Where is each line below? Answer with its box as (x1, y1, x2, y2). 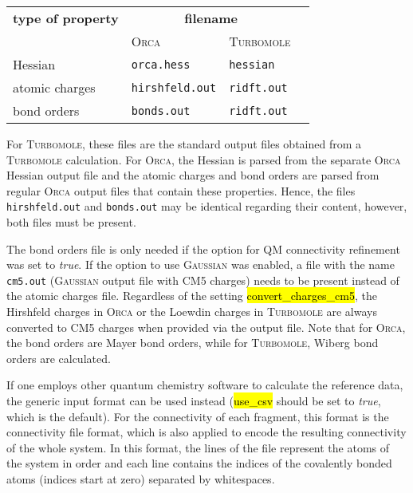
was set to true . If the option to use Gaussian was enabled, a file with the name (6, 256, 395, 273)
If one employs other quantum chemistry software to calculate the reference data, (6, 377, 403, 393)
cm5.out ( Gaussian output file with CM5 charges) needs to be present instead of (6, 271, 399, 288)
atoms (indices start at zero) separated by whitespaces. (6, 471, 275, 487)
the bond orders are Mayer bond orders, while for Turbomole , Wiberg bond (6, 334, 379, 351)
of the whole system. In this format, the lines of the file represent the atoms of (6, 439, 390, 456)
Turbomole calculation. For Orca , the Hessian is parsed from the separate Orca (6, 151, 401, 168)
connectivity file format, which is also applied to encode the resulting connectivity (6, 424, 407, 440)
